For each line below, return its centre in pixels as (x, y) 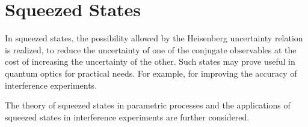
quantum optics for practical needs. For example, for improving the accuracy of (151, 73)
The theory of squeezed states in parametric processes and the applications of (148, 105)
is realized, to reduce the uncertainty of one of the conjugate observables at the (151, 49)
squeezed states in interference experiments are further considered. (127, 117)
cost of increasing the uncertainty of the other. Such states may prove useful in (150, 61)
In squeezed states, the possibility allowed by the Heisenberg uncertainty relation (154, 38)
